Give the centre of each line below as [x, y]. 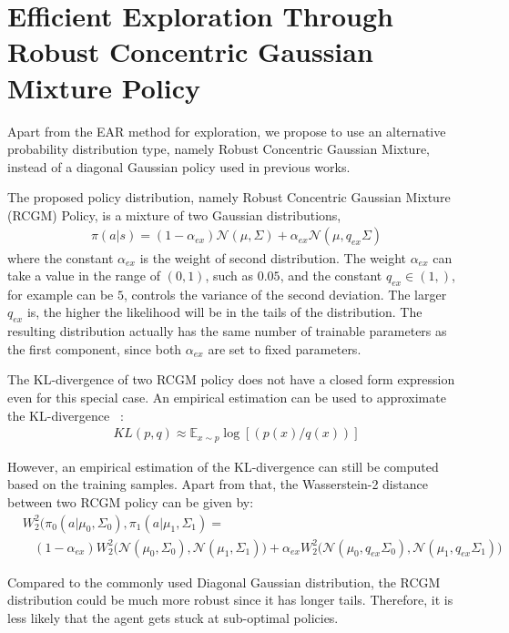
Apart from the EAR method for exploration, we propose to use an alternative [227, 131]
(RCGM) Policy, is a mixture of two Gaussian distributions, [174, 214]
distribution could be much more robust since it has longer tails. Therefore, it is [230, 600]
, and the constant [331, 276]
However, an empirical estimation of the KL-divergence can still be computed [223, 466]
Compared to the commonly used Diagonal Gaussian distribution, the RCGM [224, 582]
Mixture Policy [104, 87]
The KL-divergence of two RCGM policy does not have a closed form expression [231, 379]
